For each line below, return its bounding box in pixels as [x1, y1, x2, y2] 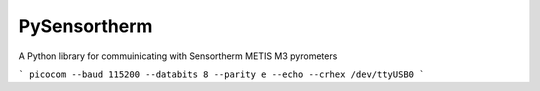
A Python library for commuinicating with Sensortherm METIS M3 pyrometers [18, 50, 338, 62]
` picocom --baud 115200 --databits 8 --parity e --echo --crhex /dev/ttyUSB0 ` [18, 68, 425, 80]
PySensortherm [18, 15, 153, 37]
